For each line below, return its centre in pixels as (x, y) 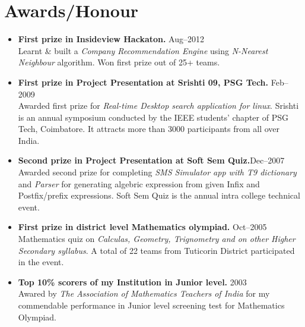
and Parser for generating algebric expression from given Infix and (139, 183)
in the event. (41, 262)
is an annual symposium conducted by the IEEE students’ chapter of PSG (153, 117)
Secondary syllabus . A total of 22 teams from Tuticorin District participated (156, 250)
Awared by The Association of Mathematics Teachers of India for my (144, 293)
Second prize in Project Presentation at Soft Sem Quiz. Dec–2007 (151, 160)
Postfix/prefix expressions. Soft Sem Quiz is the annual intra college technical (159, 195)
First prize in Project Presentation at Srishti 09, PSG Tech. (143, 82)
